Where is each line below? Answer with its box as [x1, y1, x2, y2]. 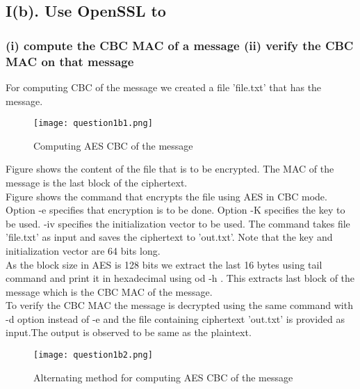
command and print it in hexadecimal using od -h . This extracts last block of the [6, 271, 355, 285]
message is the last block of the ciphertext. [6, 175, 188, 189]
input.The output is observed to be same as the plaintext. [6, 325, 252, 340]
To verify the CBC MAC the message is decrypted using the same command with [6, 298, 353, 312]
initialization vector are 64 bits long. [6, 243, 161, 257]
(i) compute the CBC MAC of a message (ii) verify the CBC [6, 36, 354, 54]
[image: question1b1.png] [33, 118, 153, 129]
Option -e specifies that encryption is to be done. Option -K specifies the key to [6, 203, 345, 217]
